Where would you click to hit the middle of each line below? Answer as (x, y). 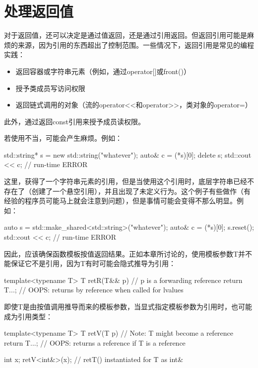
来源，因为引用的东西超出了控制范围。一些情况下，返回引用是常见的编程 (136, 45)
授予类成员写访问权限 (50, 88)
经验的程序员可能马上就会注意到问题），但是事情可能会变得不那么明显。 (120, 201)
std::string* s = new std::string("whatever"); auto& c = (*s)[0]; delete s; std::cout (128, 154)
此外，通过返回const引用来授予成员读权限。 (74, 121)
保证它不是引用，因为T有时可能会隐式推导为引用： (93, 263)
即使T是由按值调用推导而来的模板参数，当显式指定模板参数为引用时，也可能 (128, 306)
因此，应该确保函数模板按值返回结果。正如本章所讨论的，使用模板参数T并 (125, 253)
